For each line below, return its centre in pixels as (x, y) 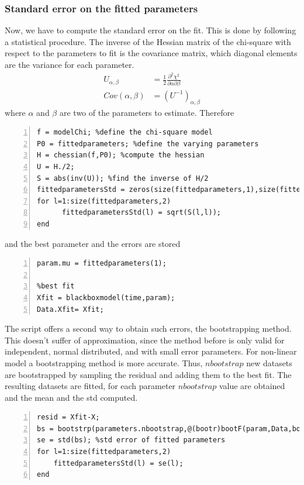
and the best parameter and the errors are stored (93, 243)
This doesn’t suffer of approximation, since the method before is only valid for (145, 340)
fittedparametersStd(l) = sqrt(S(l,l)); (141, 213)
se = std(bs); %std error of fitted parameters (131, 440)
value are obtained (252, 386)
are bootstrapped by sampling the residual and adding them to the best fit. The (148, 374)
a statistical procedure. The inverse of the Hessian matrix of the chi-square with (148, 41)
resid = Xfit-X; (68, 417)
